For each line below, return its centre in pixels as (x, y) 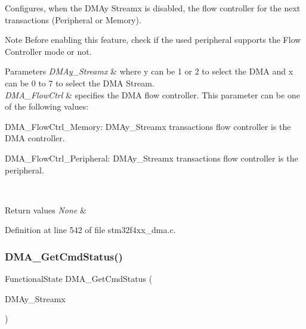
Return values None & (46, 209)
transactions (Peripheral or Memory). (73, 19)
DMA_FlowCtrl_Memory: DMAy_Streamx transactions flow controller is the (148, 126)
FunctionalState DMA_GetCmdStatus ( (79, 279)
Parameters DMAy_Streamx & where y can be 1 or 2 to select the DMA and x (149, 71)
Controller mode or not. (48, 51)
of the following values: (47, 106)
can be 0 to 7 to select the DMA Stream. (80, 83)
